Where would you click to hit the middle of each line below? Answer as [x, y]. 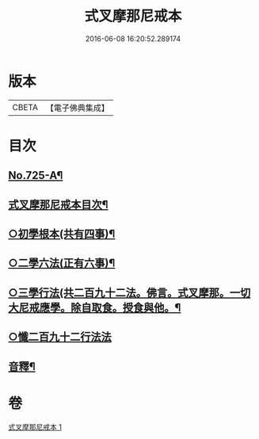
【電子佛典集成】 [77, 108]
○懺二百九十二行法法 [60, 337]
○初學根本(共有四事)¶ [62, 234]
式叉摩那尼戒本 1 [35, 427]
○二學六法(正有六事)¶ [62, 263]
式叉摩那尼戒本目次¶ [58, 204]
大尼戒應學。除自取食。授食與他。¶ [95, 307]
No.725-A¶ [36, 176]
